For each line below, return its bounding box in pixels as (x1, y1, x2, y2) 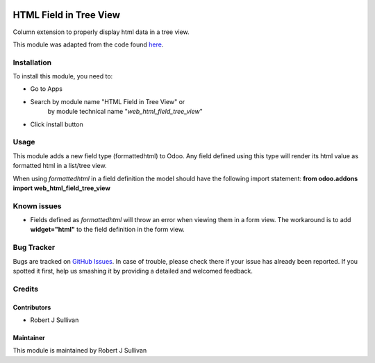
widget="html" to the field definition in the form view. (30, 226, 185, 234)
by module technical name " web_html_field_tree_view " (47, 108, 203, 116)
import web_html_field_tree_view (12, 184, 111, 192)
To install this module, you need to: (12, 72, 113, 81)
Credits (12, 284, 38, 294)
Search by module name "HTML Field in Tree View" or (30, 97, 185, 105)
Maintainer (12, 333, 45, 341)
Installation (12, 58, 52, 67)
